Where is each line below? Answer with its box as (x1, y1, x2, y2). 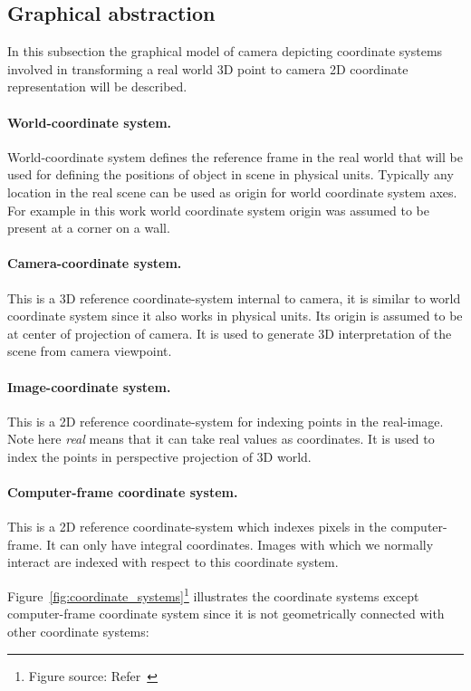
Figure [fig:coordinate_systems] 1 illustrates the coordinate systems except (7, 584, 419, 605)
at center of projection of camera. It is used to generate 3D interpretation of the (7, 323, 452, 342)
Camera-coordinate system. (7, 254, 182, 273)
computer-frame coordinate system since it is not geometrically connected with (7, 604, 445, 623)
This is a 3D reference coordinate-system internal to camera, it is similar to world (7, 288, 461, 307)
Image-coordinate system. (7, 377, 171, 396)
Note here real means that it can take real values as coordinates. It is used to (7, 429, 435, 448)
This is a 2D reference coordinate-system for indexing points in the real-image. (7, 411, 444, 430)
